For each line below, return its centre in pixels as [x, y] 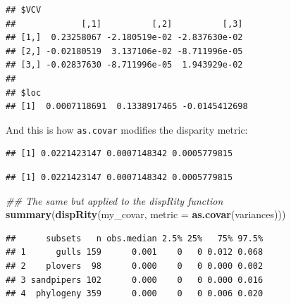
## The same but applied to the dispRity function [114, 200]
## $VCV [24, 10]
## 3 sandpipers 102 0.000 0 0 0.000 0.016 [135, 280]
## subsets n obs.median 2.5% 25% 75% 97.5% [135, 238]
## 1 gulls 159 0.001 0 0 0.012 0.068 [135, 252]
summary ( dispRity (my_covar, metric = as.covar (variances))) [146, 214]
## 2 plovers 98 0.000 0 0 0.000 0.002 [135, 266]
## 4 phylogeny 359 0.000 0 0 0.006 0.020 [135, 294]
